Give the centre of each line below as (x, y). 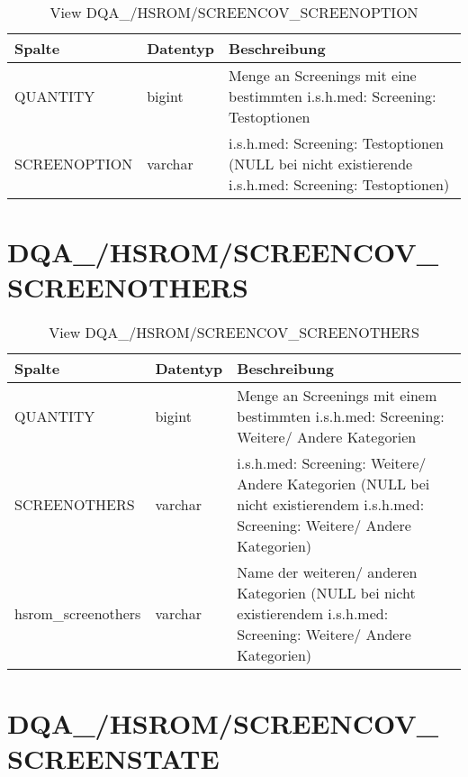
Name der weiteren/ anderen (327, 572)
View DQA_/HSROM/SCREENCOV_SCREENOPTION (234, 12)
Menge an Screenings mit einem (337, 396)
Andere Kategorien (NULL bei (333, 484)
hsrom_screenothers (78, 614)
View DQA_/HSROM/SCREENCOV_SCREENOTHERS (234, 333)
